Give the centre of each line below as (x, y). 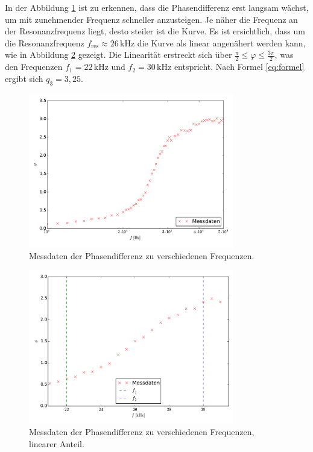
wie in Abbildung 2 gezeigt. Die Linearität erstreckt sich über (119, 55)
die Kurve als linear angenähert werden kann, (221, 42)
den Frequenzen (34, 67)
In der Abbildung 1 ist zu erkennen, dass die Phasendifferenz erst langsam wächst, (157, 7)
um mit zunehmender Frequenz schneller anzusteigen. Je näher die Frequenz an (151, 19)
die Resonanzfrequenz (45, 42)
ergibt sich (24, 78)
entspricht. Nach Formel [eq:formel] (239, 67)
